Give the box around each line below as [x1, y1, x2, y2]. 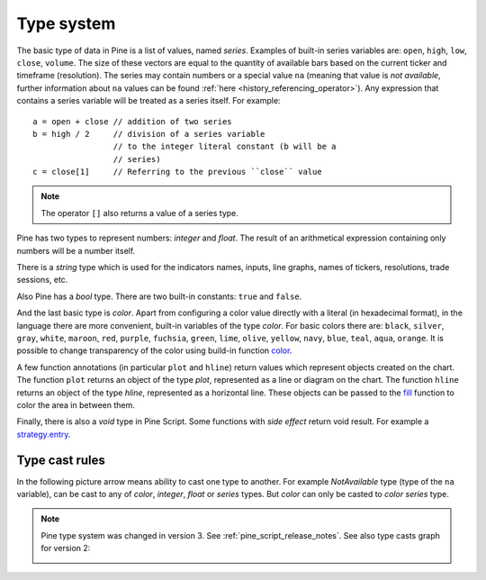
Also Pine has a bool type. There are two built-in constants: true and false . [16, 291, 302, 302]
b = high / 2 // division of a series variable [32, 129, 265, 139]
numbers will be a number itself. [16, 245, 136, 256]
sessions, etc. [16, 275, 68, 285]
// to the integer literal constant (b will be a [112, 141, 337, 152]
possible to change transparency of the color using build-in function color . [16, 345, 292, 356]
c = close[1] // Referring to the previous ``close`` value [32, 167, 323, 177]
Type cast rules [16, 452, 105, 467]
